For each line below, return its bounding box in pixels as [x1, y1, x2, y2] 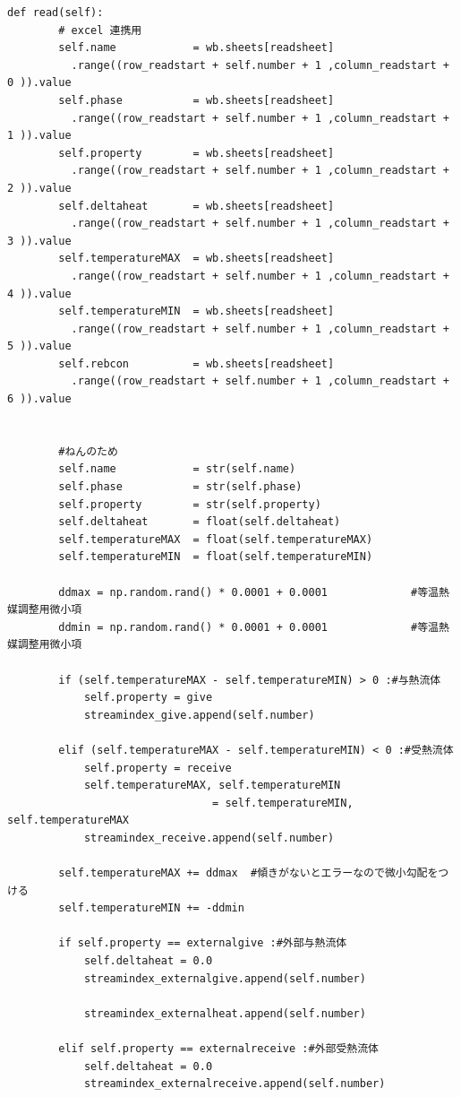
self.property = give [83, 691, 213, 704]
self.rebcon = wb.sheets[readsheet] [58, 357, 335, 370]
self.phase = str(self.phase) [58, 480, 303, 494]
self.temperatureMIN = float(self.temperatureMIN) [58, 550, 373, 564]
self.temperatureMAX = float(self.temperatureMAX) [58, 532, 373, 546]
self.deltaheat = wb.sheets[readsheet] [58, 199, 335, 212]
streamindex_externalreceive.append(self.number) [83, 1077, 386, 1091]
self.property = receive [83, 761, 232, 774]
